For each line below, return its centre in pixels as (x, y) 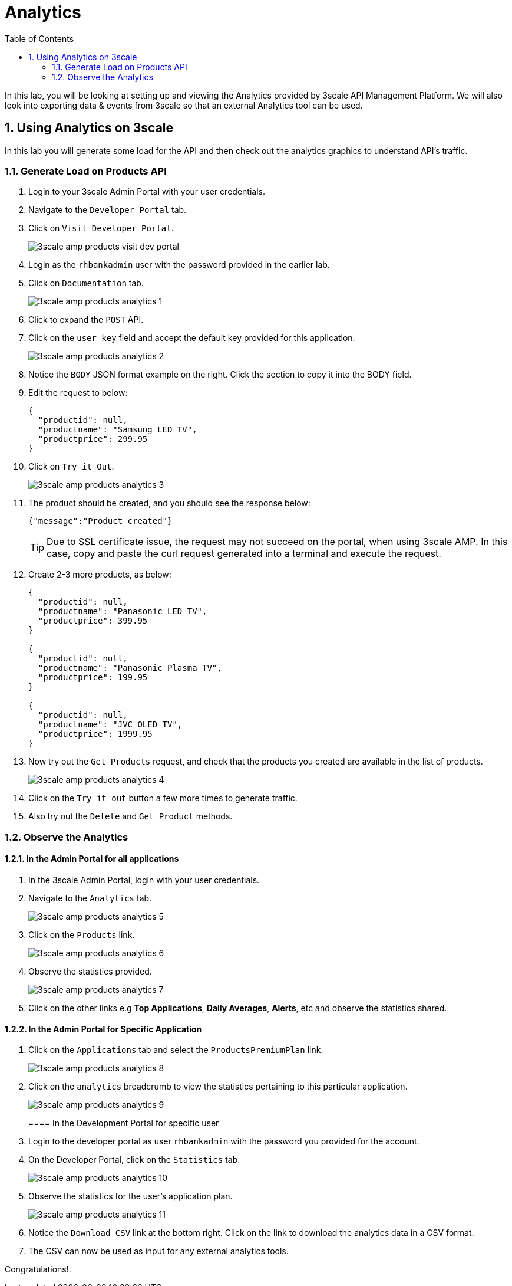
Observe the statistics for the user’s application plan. (131, 1196)
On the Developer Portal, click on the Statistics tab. (134, 1160)
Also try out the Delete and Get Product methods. (131, 816)
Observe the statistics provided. (90, 971)
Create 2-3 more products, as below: (100, 575)
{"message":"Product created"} (100, 521)
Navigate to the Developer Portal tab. (108, 210)
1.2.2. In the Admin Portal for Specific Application (103, 1029)
